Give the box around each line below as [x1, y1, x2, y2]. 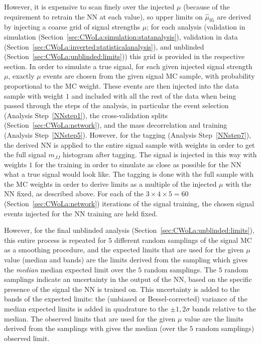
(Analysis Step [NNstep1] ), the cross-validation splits [4, 110, 168, 120]
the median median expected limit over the [4, 264, 136, 274]
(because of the [183, 2, 230, 12]
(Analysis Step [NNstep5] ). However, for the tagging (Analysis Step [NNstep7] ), [4, 129, 251, 140]
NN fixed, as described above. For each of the [4, 188, 144, 199]
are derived [217, 11, 251, 22]
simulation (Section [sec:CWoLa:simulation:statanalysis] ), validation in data [4, 31, 238, 42]
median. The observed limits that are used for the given [4, 313, 176, 323]
